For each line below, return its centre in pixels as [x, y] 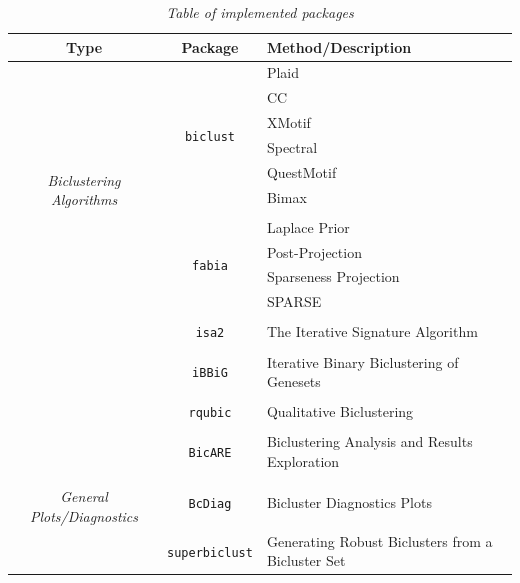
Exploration [303, 460]
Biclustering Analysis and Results [369, 441]
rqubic [210, 413]
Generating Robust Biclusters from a [379, 540]
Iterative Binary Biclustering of [362, 361]
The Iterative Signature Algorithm [372, 331]
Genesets [293, 381]
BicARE [210, 453]
